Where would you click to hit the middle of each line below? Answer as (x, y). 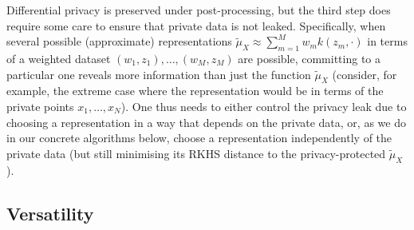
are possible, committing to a (310, 58)
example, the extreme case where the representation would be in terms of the (195, 91)
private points (40, 106)
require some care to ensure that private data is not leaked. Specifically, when (196, 25)
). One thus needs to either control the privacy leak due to (264, 106)
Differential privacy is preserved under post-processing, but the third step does (199, 10)
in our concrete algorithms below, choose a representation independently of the (199, 138)
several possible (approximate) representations (119, 41)
